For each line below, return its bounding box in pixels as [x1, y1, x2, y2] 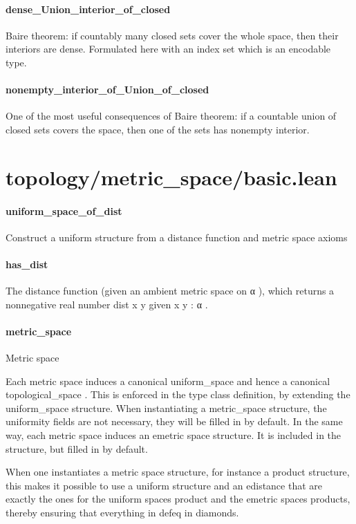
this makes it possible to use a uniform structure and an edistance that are [6, 478, 323, 492]
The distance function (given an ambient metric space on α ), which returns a [6, 283, 335, 298]
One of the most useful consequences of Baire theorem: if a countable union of [6, 109, 337, 123]
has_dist [6, 256, 48, 271]
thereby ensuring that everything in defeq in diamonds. [6, 505, 239, 520]
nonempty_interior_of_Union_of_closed [6, 82, 209, 97]
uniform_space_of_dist [6, 203, 122, 218]
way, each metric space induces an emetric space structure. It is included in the [6, 428, 341, 442]
